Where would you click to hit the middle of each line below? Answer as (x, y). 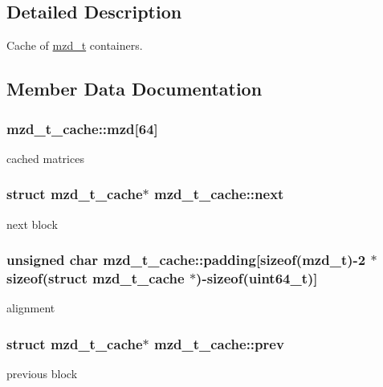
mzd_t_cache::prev (219, 343)
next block (32, 224)
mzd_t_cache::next (219, 194)
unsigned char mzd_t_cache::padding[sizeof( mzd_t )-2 (186, 260)
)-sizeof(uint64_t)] (257, 278)
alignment (31, 308)
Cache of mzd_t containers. (75, 45)
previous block (42, 374)
